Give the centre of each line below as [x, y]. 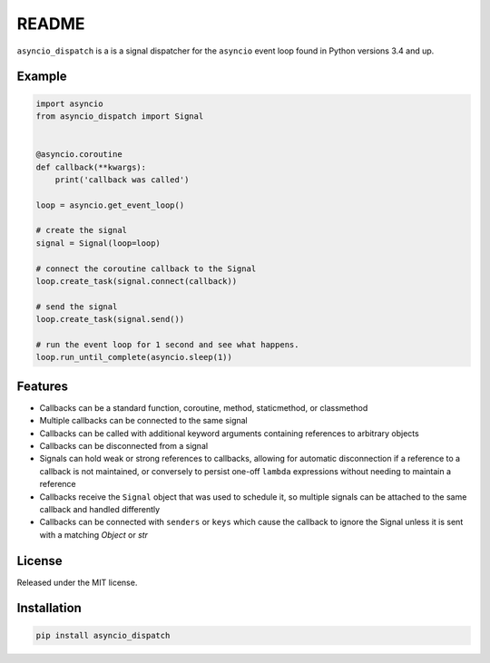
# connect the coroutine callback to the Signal [146, 268]
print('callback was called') [122, 180]
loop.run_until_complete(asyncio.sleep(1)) [134, 357]
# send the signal [77, 307]
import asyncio [69, 103]
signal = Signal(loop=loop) [98, 243]
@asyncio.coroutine [79, 155]
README [51, 24]
